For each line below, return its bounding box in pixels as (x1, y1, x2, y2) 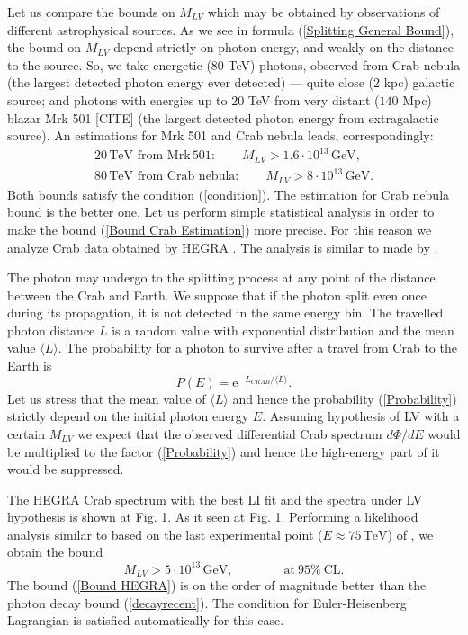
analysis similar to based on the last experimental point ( (7, 524, 323, 543)
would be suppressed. (7, 460, 124, 478)
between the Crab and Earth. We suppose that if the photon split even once (7, 285, 427, 304)
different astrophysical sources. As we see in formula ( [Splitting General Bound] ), (7, 20, 454, 39)
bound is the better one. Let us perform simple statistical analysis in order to (7, 202, 435, 221)
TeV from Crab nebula (109, 170, 236, 183)
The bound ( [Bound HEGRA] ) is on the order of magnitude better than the (7, 576, 427, 595)
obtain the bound (7, 542, 103, 561)
